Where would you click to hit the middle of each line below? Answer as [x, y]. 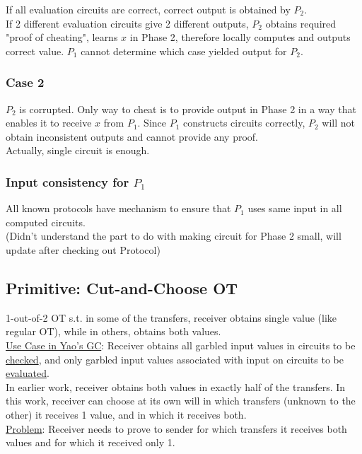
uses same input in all [295, 208]
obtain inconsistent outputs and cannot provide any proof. [132, 136]
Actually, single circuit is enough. [78, 150]
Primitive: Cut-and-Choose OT [122, 287]
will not [338, 123]
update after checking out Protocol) [83, 249]
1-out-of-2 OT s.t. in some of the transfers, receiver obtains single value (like [171, 317]
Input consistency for [68, 181]
